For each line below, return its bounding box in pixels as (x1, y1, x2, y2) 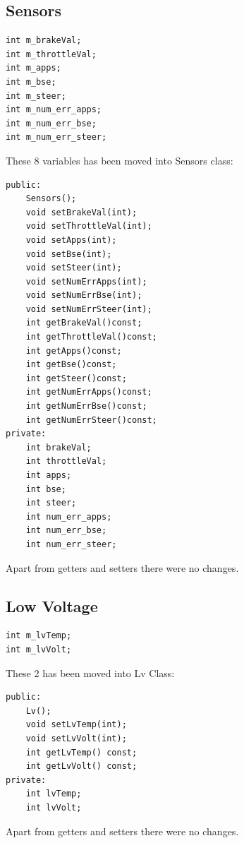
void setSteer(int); (25, 263, 122, 273)
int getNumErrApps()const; (25, 387, 152, 397)
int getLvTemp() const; (25, 747, 138, 758)
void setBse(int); (25, 249, 112, 259)
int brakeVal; (25, 442, 92, 453)
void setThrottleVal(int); (25, 221, 152, 232)
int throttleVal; (25, 456, 107, 467)
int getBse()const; (25, 359, 117, 370)
